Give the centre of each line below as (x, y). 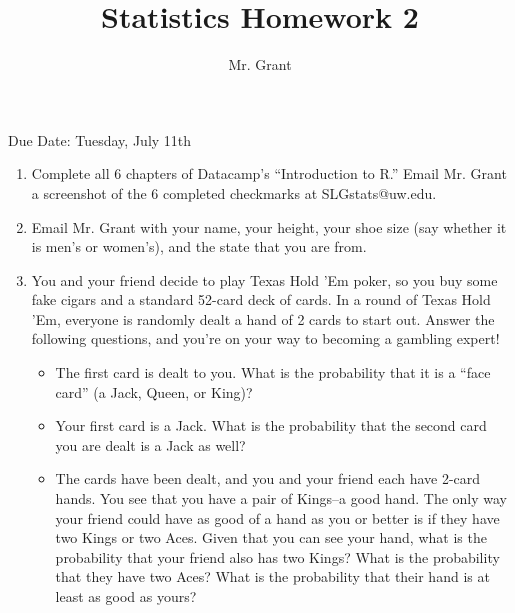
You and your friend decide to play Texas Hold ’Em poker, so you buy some (264, 279)
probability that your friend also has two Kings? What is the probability (277, 556)
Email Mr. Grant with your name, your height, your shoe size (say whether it (269, 226)
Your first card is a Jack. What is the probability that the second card (271, 425)
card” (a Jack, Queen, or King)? (154, 391)
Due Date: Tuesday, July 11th (100, 139)
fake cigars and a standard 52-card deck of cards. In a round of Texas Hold (261, 299)
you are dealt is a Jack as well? (150, 444)
